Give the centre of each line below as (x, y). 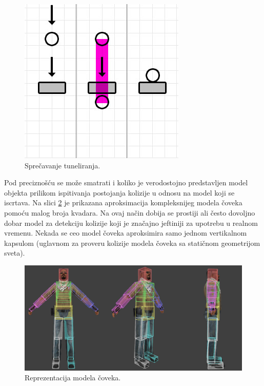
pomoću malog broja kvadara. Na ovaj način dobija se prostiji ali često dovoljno (130, 212)
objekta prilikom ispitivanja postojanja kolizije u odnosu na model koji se (119, 192)
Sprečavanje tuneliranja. (63, 165)
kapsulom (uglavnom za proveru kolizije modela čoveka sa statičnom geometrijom (132, 243)
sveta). (15, 253)
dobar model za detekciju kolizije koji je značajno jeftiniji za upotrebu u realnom (131, 223)
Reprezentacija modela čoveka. (73, 378)
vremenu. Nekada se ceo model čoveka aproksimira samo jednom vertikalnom (126, 233)
